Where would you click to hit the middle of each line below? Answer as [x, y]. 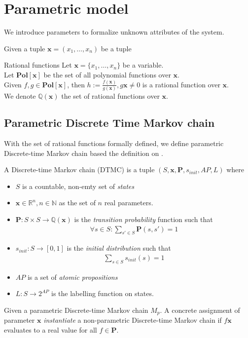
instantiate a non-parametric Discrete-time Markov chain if [133, 320]
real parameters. [129, 203]
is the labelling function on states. [103, 293]
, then [76, 84]
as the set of [77, 203]
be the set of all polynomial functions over [107, 74]
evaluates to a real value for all [51, 329]
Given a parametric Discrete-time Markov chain [76, 310]
